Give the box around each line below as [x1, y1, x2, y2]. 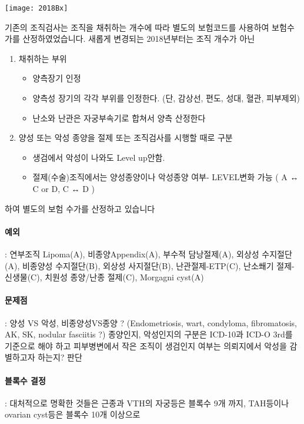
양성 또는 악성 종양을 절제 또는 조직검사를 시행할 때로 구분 [18, 131, 233, 144]
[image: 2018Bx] [5, 4, 68, 12]
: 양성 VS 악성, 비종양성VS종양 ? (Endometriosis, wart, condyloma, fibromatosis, [5, 316, 297, 329]
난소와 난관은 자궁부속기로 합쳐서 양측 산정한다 [32, 111, 206, 124]
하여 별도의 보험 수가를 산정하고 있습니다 [5, 202, 155, 214]
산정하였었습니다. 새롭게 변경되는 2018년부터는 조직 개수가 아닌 [22, 32, 255, 45]
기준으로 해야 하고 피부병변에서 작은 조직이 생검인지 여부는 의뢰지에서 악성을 [5, 339, 287, 352]
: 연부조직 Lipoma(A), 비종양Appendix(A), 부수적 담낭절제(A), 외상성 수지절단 [5, 247, 292, 260]
